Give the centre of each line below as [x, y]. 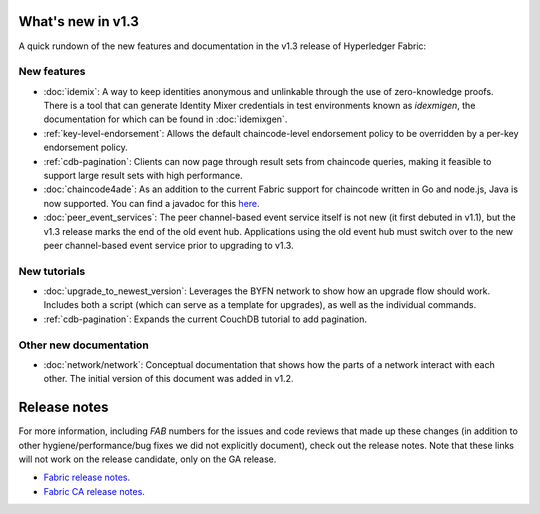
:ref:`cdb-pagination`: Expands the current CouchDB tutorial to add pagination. [205, 319]
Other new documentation [83, 345]
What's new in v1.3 [79, 21]
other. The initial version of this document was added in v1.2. [168, 379]
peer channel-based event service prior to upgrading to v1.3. [168, 245]
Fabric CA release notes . [94, 491]
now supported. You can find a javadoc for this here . [151, 203]
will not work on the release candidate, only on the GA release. [147, 459]
